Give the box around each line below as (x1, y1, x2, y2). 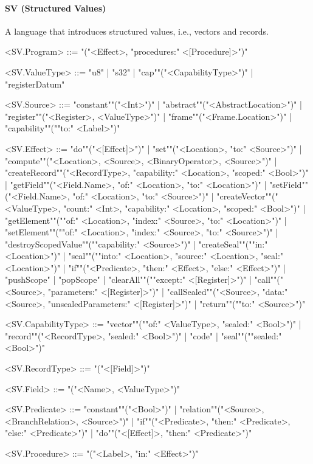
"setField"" (269, 178, 308, 190)
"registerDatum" (5, 77, 65, 90)
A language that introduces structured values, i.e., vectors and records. (5, 24, 269, 37)
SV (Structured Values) (5, 1, 106, 14)
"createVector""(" (216, 190, 278, 203)
